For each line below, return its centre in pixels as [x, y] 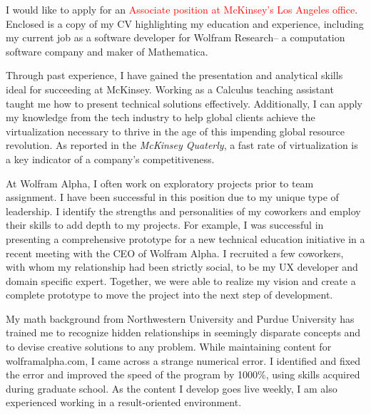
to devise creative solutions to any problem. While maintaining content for [169, 347]
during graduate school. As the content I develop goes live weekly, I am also [172, 388]
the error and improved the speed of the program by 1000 [132, 374]
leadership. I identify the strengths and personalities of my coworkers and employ [183, 211]
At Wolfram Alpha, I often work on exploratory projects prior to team [160, 183]
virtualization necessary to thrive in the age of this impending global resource [175, 131]
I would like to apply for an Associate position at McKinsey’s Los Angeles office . [182, 9]
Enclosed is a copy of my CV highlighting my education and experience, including [185, 23]
